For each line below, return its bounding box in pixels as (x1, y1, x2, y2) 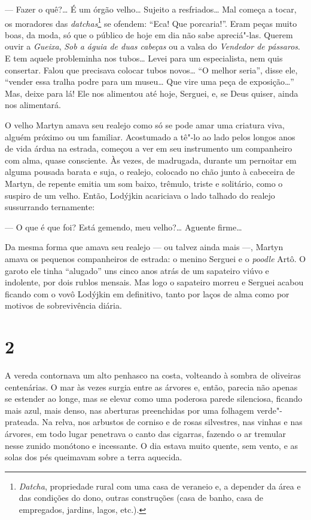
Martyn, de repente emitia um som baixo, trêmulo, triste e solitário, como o (5, 177, 283, 189)
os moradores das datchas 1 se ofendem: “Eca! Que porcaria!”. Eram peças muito (5, 15, 297, 29)
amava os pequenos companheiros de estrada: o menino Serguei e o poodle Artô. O (5, 252, 306, 264)
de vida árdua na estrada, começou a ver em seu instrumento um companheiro (5, 142, 292, 155)
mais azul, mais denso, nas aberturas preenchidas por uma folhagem (5, 404, 254, 416)
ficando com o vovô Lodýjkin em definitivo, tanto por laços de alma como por (5, 287, 289, 300)
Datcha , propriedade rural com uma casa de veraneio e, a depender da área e (19, 479, 301, 492)
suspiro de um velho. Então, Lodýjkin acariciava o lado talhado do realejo (5, 189, 275, 201)
